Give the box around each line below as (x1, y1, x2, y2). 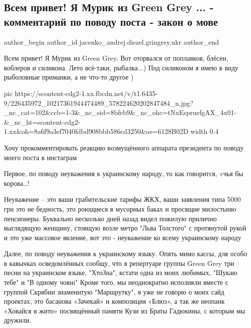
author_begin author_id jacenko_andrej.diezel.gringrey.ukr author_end (4, 36, 219, 47)
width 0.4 (190, 126, 219, 136)
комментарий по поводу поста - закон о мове (4, 14, 218, 29)
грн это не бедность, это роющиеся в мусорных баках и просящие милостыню (4, 203, 236, 213)
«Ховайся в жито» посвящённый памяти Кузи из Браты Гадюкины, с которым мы (4, 305, 245, 315)
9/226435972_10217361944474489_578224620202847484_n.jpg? (4, 98, 193, 108)
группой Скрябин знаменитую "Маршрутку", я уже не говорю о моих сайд (4, 286, 224, 296)
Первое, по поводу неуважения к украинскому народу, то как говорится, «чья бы (4, 168, 243, 179)
